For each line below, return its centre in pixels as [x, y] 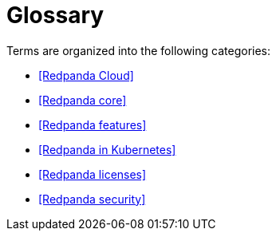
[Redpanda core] [83, 100]
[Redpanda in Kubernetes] [107, 149]
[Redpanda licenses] [93, 174]
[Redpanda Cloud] [86, 75]
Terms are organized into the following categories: [139, 50]
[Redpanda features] [93, 124]
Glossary [55, 15]
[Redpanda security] [92, 199]
